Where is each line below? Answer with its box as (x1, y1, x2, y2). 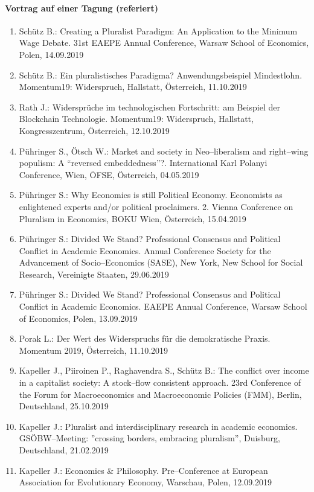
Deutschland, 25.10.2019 (19, 400, 109, 412)
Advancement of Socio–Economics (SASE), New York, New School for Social (19, 256, 303, 269)
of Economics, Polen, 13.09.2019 (19, 311, 138, 324)
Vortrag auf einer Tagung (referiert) (5, 1, 159, 14)
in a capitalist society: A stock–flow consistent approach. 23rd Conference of (19, 376, 301, 389)
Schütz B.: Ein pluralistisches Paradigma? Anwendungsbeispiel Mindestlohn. (19, 68, 303, 81)
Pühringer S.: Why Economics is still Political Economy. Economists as (19, 188, 283, 201)
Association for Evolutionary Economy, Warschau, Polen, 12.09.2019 (19, 476, 272, 488)
